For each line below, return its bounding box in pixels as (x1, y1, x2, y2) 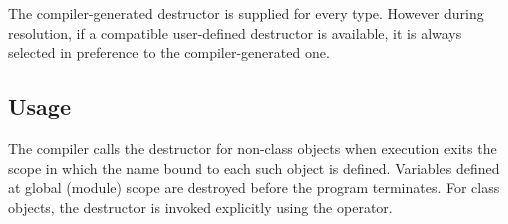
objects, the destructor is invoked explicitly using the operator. (8, 196, 393, 217)
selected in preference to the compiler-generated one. (8, 42, 330, 63)
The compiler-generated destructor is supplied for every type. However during (8, 3, 484, 23)
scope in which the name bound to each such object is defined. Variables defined (8, 157, 500, 178)
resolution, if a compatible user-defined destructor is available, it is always (8, 22, 462, 43)
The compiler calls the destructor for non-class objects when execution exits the (8, 137, 497, 158)
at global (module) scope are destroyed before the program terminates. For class (8, 177, 500, 198)
